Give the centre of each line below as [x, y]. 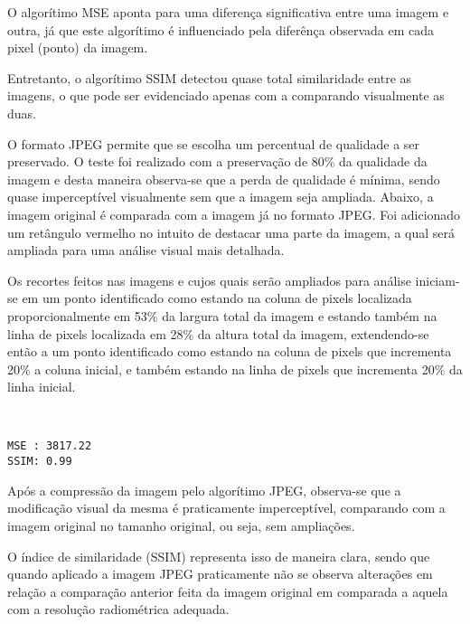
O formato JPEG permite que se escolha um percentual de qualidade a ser [214, 143]
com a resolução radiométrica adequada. [118, 609]
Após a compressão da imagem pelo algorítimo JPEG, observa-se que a [204, 490]
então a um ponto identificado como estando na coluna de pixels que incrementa [230, 351]
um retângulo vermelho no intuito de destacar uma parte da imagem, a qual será [231, 232]
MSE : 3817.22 [50, 446]
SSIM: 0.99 [40, 462]
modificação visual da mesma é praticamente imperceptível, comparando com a [226, 508]
